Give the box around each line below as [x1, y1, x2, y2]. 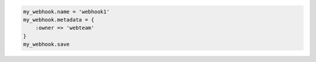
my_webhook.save [23, 41, 70, 48]
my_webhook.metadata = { [23, 16, 95, 23]
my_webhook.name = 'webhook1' [23, 8, 110, 15]
